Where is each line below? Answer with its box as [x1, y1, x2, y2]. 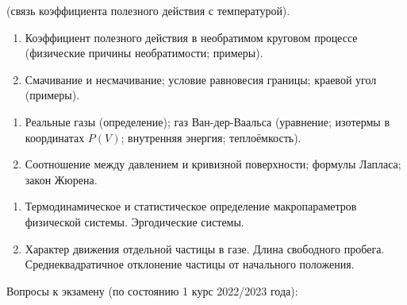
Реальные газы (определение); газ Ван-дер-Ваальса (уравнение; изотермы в [25, 113, 390, 129]
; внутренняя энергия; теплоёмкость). [121, 129, 301, 145]
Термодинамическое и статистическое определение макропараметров [25, 198, 357, 214]
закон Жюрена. [25, 171, 98, 187]
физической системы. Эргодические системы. [25, 213, 244, 230]
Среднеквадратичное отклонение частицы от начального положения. [25, 256, 355, 272]
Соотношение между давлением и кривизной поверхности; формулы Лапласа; [25, 156, 401, 172]
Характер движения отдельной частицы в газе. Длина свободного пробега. [25, 240, 385, 257]
